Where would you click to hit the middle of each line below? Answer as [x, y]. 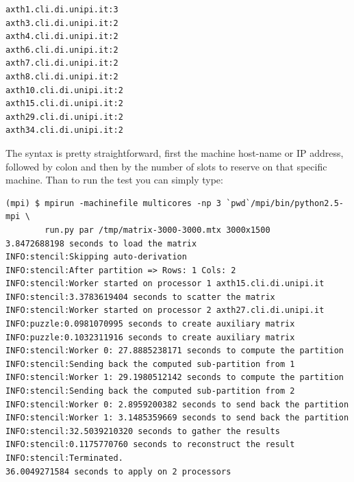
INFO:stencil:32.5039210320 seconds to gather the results [143, 431]
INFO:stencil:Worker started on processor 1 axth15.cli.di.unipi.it [165, 284]
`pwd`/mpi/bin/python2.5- [285, 203]
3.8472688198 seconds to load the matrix [101, 243]
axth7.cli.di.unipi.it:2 [62, 63]
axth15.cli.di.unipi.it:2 [64, 104]
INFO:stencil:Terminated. [64, 458]
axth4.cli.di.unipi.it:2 [62, 37]
